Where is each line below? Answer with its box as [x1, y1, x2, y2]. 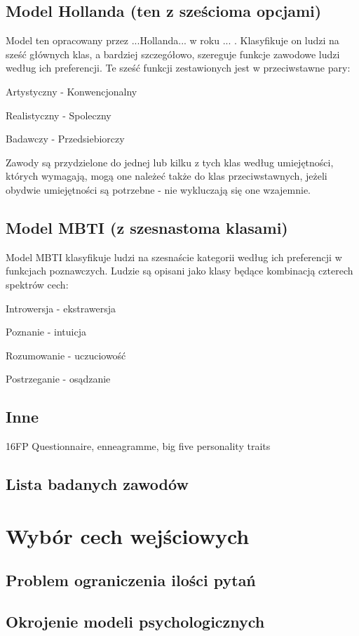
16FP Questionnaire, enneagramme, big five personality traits [6, 439, 271, 453]
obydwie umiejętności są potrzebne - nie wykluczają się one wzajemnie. [6, 182, 311, 197]
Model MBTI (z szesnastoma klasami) [6, 216, 288, 238]
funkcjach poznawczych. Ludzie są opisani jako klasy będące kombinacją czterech [6, 263, 353, 278]
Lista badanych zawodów [6, 473, 189, 495]
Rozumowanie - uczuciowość [6, 347, 126, 362]
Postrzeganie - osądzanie [6, 371, 111, 386]
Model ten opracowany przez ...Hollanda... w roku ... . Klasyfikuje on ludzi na [6, 33, 339, 48]
